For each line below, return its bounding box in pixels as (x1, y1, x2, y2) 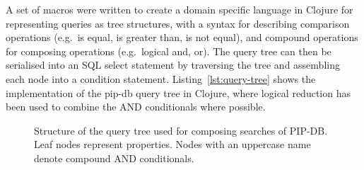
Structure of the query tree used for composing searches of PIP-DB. (34, 123, 328, 137)
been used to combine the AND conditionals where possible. (6, 99, 266, 114)
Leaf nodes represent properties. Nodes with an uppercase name (34, 137, 311, 152)
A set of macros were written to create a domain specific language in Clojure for (6, 2, 353, 16)
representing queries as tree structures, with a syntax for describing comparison (6, 16, 350, 30)
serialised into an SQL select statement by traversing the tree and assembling (6, 57, 340, 72)
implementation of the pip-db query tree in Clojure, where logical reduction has (6, 85, 351, 100)
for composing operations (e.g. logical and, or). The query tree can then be (6, 43, 331, 58)
